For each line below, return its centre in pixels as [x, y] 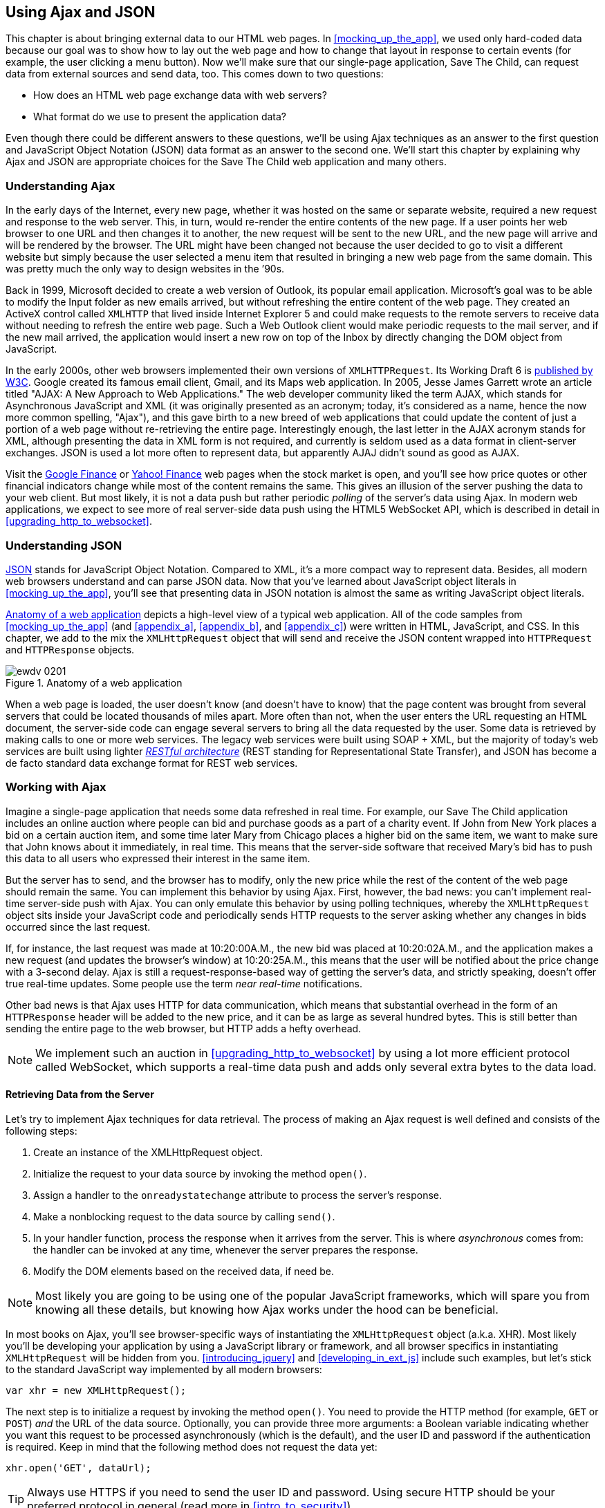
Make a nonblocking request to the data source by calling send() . [184, 1216]
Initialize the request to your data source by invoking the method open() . [200, 1173]
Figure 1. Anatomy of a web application [94, 682]
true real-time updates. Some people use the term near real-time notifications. [184, 983]
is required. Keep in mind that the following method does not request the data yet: [192, 1446]
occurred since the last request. [78, 927]
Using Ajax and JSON [81, 12]
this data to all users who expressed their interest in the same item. [158, 858]
